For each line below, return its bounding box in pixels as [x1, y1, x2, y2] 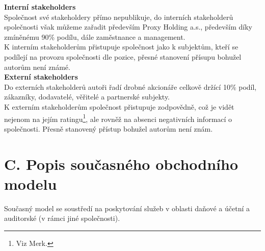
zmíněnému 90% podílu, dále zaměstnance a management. [4, 31, 185, 42]
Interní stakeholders [4, 2, 76, 12]
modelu [4, 173, 57, 194]
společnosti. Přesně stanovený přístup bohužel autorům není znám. [4, 123, 213, 134]
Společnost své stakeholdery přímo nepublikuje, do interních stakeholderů [4, 11, 233, 22]
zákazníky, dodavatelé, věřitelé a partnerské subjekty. [4, 91, 170, 102]
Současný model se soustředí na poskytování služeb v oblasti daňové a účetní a [4, 203, 250, 213]
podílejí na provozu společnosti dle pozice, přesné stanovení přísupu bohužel [4, 51, 242, 62]
